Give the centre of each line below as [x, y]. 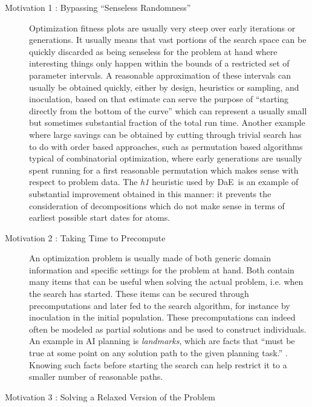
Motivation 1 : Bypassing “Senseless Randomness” [98, 7]
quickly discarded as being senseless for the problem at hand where [153, 51]
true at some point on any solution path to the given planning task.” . [158, 353]
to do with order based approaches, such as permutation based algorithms [166, 146]
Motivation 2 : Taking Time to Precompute [85, 237]
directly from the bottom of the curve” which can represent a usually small [168, 110]
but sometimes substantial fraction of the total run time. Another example [167, 122]
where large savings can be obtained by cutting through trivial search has [165, 134]
